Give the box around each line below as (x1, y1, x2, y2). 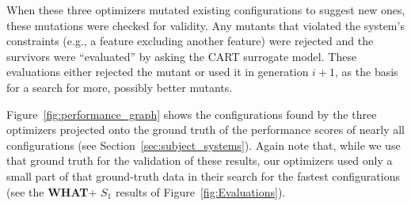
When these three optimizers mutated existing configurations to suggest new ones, (6, 2, 405, 17)
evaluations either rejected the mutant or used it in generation (6, 63, 309, 80)
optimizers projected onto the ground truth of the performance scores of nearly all (6, 121, 405, 138)
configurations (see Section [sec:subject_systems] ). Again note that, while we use (6, 136, 401, 153)
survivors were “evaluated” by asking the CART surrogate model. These (6, 48, 357, 64)
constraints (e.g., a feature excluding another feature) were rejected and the (6, 32, 374, 49)
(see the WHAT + (6, 183, 97, 200)
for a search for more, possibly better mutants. (6, 78, 233, 95)
